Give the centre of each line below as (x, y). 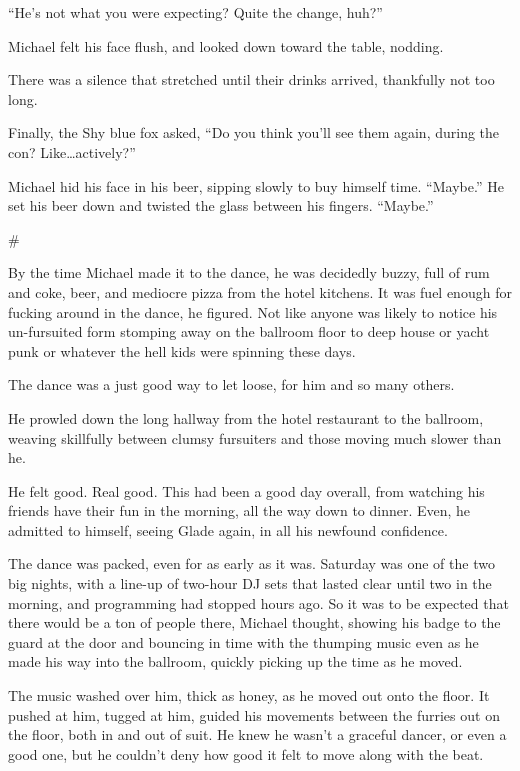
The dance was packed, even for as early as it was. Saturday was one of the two (251, 563)
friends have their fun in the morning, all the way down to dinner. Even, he (239, 510)
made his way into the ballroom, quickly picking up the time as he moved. (235, 661)
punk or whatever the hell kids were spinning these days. (182, 350)
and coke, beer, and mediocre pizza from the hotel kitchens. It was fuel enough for (260, 291)
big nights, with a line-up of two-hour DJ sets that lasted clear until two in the (250, 583)
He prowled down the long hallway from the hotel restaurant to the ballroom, (246, 417)
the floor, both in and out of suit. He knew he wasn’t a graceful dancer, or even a (257, 734)
